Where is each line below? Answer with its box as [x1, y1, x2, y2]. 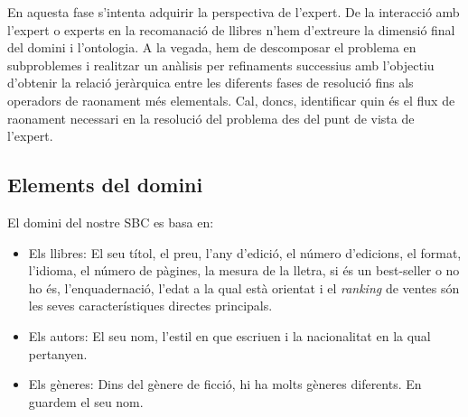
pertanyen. [28, 344, 88, 363]
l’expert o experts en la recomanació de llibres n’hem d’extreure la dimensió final [7, 20, 455, 39]
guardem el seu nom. [28, 392, 144, 411]
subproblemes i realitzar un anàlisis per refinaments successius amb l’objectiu [7, 55, 435, 74]
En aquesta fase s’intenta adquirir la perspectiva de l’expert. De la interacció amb [7, 3, 460, 21]
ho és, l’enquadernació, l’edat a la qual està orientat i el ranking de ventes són [28, 278, 460, 297]
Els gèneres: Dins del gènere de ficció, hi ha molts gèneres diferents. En [28, 375, 422, 394]
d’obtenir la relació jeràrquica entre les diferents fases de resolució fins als [7, 73, 414, 92]
